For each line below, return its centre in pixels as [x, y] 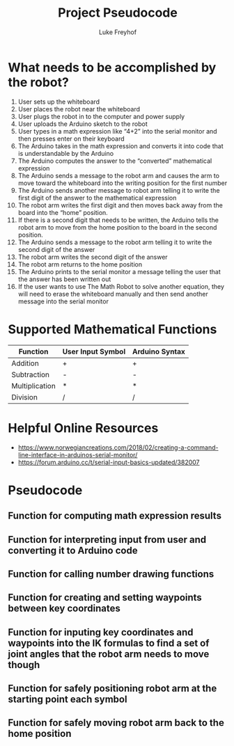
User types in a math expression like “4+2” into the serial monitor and [118, 131]
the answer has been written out [64, 279]
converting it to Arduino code [73, 550]
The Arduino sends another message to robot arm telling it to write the [119, 190]
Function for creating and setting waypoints [105, 597]
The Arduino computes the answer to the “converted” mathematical [115, 161]
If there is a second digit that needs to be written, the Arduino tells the [118, 220]
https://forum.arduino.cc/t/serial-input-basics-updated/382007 [109, 462]
